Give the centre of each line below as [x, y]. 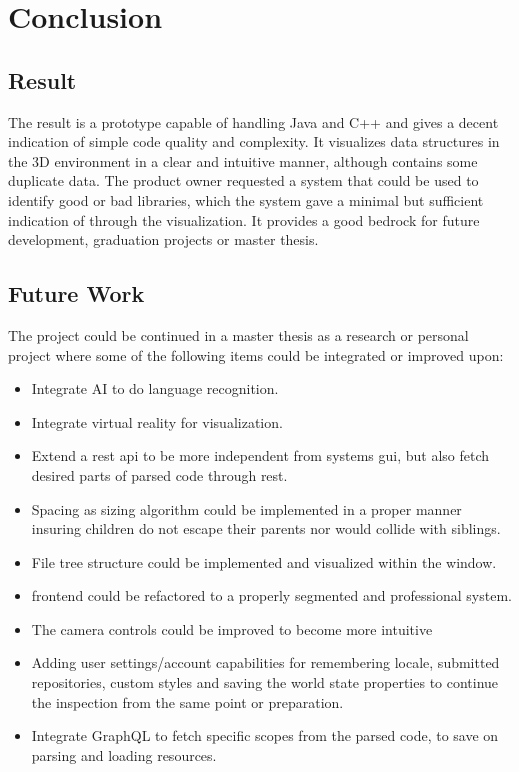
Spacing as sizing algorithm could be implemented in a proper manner [246, 508]
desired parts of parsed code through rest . [159, 474]
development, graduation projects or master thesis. [163, 239]
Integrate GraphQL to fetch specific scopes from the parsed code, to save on [265, 735]
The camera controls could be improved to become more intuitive [232, 628]
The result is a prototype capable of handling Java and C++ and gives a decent [253, 121]
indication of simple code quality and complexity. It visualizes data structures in [254, 141]
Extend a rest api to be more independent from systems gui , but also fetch [260, 455]
